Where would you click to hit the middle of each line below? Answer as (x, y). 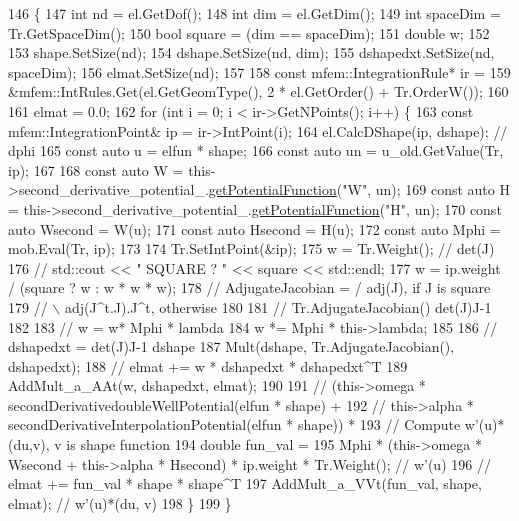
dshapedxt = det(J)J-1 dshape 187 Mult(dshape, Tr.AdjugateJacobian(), (231, 346)
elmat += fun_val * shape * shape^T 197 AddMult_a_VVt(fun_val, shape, (245, 483)
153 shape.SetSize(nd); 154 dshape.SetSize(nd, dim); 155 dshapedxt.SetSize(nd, (251, 52)
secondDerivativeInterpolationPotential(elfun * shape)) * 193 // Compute (234, 424)
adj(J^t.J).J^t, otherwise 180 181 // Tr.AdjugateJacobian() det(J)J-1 (278, 306)
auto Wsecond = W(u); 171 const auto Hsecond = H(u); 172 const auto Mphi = (254, 228)
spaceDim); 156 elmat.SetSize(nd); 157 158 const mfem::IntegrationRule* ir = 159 (259, 71)
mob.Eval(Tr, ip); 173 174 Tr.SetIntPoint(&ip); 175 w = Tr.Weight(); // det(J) (251, 248)
